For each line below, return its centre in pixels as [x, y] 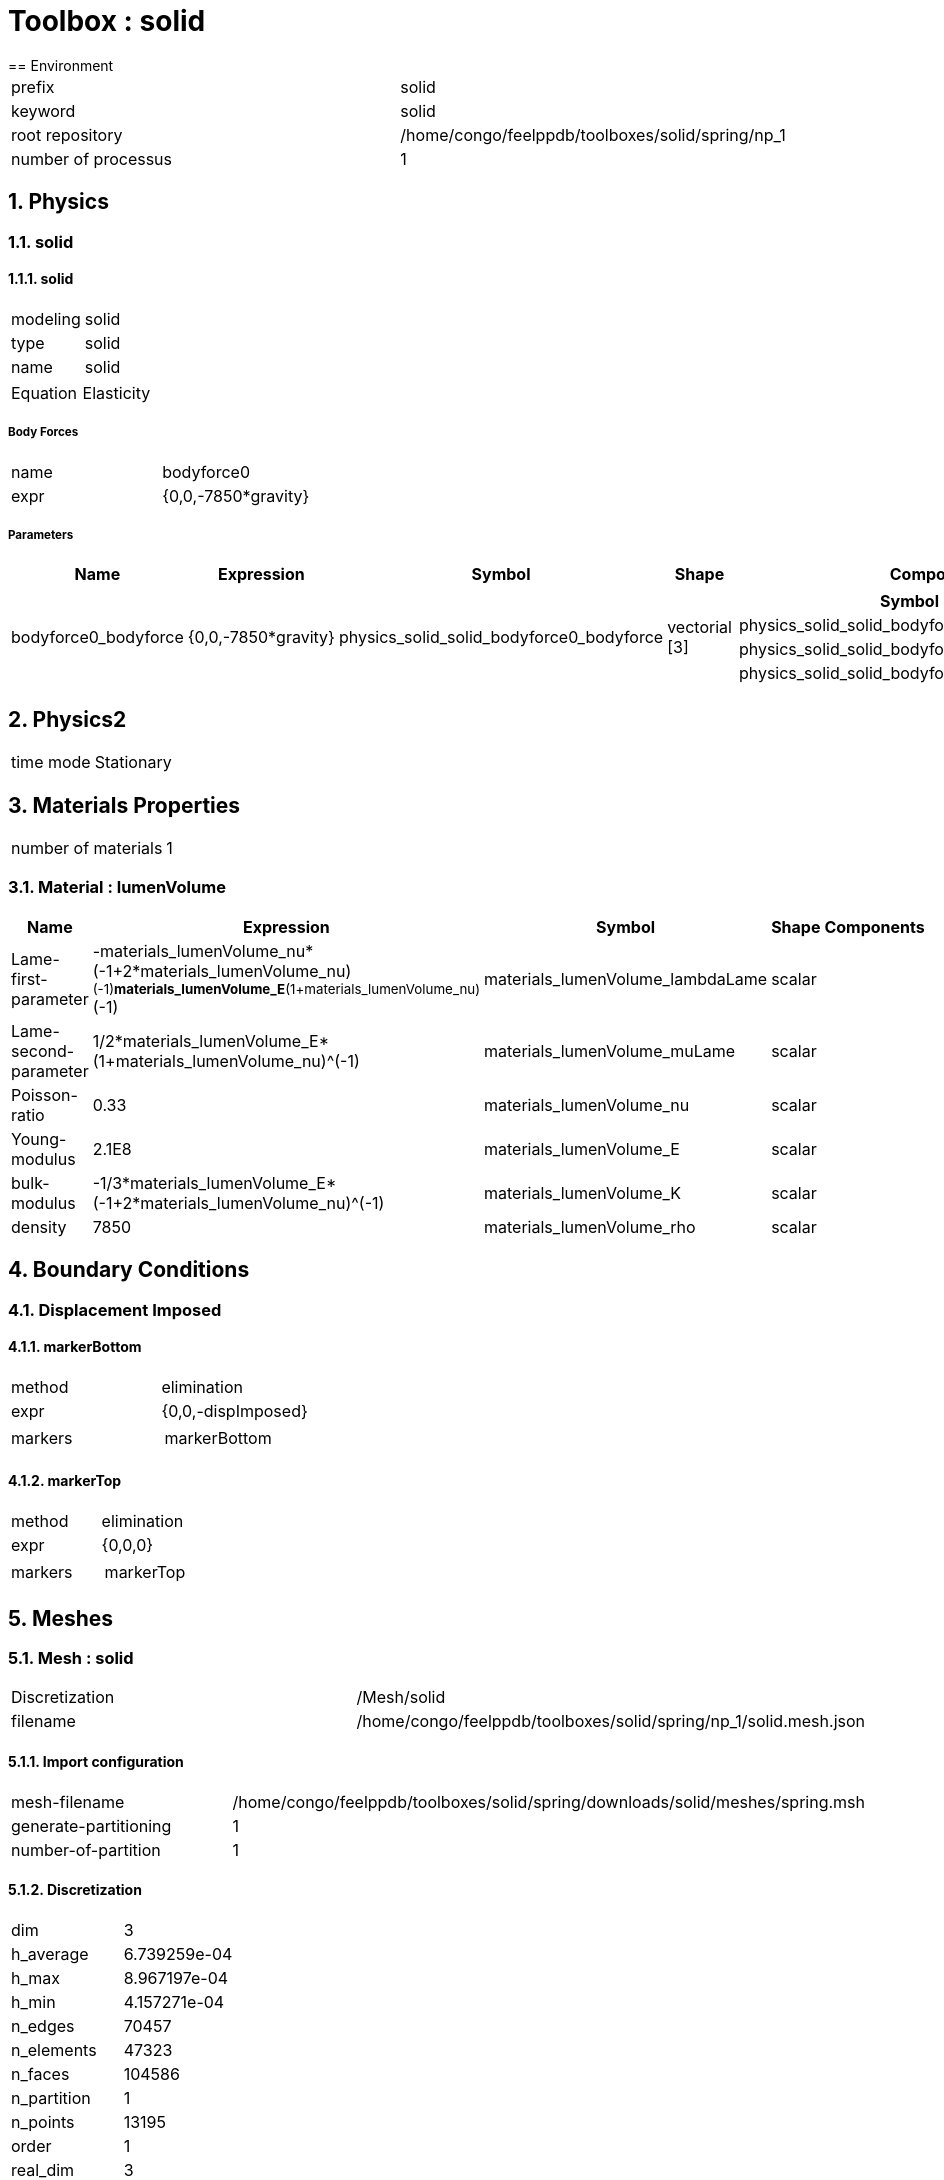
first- [29, 978]
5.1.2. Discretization [75, 1890]
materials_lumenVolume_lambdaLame [626, 978]
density [39, 1226]
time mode [51, 762]
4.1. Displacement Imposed [115, 1309]
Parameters [41, 534]
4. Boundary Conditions [129, 1270]
